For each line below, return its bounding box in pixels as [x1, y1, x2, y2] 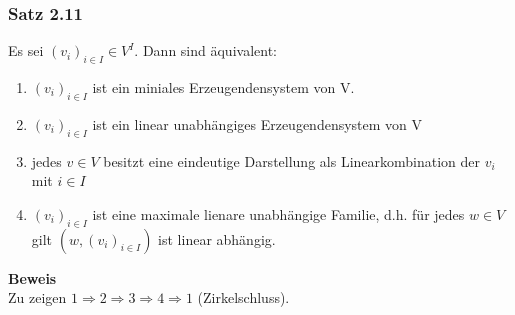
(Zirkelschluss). [197, 287, 290, 308]
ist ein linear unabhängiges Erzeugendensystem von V [92, 113, 423, 134]
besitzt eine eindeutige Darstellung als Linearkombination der [103, 150, 481, 171]
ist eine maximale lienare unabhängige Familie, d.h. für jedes [92, 203, 465, 224]
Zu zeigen [8, 287, 67, 308]
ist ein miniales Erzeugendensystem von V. [92, 77, 355, 98]
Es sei [8, 40, 44, 61]
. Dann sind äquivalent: [134, 40, 277, 61]
